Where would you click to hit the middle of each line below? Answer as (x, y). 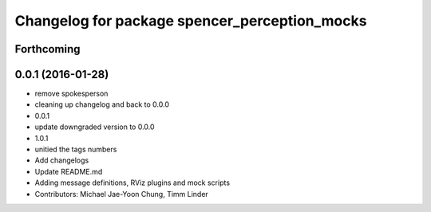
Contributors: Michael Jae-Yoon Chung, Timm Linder (122, 194)
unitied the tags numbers (76, 149)
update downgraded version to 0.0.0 (95, 127)
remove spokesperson (71, 94)
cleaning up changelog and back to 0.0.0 (102, 104)
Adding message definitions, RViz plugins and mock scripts (132, 183)
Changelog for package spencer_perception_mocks (191, 21)
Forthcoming (47, 49)
